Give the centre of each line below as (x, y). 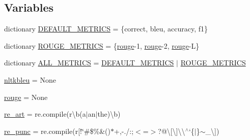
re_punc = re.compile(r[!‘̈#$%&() (57, 131)
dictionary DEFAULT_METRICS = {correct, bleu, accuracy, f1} (106, 29)
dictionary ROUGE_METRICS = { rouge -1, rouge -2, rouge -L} (102, 45)
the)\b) (109, 114)
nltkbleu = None (30, 79)
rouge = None (26, 97)
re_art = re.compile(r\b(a (45, 114)
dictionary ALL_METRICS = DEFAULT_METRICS (89, 63)
